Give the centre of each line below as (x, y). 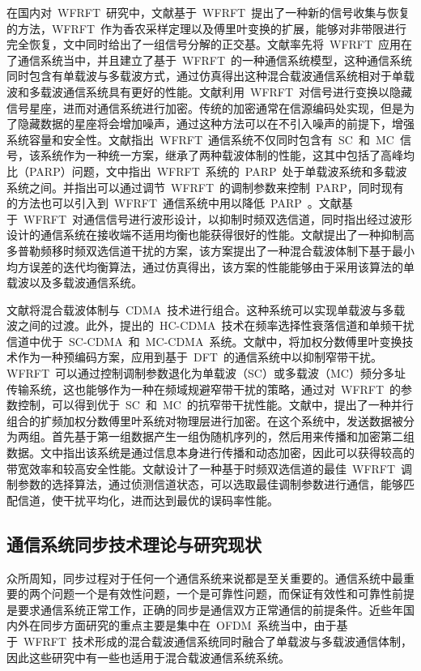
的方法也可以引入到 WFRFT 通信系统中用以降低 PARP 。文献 (174, 203)
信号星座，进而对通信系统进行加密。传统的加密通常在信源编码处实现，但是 (205, 107)
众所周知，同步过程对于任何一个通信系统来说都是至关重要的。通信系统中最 (205, 577)
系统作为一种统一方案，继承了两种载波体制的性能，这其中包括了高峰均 (227, 155)
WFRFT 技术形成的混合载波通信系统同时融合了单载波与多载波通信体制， (218, 641)
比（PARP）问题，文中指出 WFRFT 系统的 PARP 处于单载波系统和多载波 (207, 171)
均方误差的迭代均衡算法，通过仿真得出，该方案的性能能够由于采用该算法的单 (210, 266)
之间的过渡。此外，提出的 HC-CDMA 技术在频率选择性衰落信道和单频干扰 (216, 325)
